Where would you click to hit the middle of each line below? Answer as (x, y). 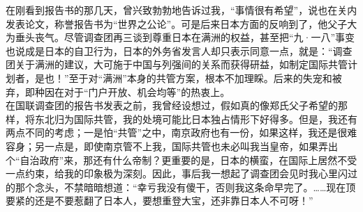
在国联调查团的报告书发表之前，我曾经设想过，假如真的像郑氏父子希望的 (172, 105)
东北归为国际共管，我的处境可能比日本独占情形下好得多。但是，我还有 (196, 119)
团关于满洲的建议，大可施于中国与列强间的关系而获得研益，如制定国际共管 (177, 64)
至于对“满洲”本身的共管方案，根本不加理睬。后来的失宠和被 (205, 78)
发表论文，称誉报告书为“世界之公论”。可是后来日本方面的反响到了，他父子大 (181, 23)
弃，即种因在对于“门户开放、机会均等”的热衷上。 (118, 91)
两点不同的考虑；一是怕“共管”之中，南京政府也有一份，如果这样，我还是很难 (181, 132)
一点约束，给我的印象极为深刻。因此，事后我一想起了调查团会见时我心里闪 (177, 173)
